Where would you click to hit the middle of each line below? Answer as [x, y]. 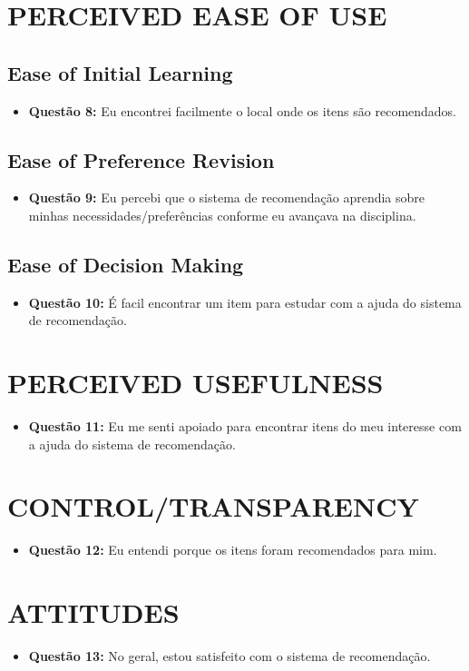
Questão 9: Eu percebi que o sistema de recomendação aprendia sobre [227, 197]
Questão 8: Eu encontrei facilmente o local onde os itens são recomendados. [243, 110]
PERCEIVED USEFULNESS [195, 383]
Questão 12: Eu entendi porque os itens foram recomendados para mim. [233, 550]
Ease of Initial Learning [120, 72]
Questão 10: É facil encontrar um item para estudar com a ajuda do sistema [245, 302]
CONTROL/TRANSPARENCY [213, 506]
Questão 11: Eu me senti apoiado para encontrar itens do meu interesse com [245, 426]
